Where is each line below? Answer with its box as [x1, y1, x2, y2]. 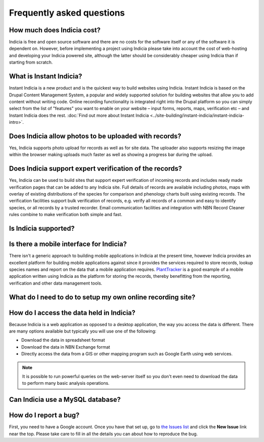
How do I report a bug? [9, 411, 80, 420]
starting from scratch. [9, 59, 53, 66]
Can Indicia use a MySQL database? [9, 396, 121, 404]
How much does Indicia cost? [9, 26, 101, 34]
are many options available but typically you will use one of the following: [9, 328, 156, 334]
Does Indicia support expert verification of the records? [9, 164, 182, 173]
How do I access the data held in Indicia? [9, 309, 135, 317]
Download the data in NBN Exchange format [21, 344, 110, 350]
